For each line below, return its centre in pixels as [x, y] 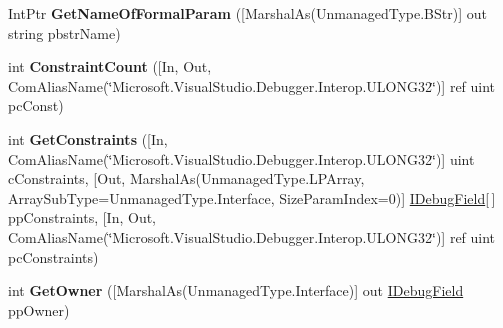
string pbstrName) [64, 32]
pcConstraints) [53, 256]
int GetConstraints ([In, [88, 138]
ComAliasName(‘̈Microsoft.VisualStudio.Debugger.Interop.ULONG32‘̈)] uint [241, 158]
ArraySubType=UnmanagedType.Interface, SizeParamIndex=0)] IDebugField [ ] [252, 197]
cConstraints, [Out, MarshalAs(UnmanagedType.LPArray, [186, 178]
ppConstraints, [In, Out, [82, 217]
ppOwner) [39, 309]
